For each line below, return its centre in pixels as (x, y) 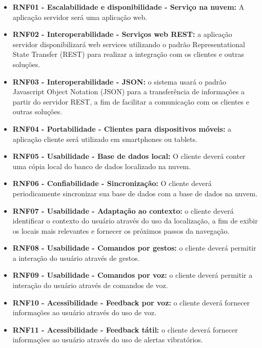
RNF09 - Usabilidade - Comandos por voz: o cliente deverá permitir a (133, 275)
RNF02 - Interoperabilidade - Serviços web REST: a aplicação (122, 34)
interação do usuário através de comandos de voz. (90, 285)
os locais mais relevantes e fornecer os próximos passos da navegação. (121, 230)
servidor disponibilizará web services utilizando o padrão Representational (129, 44)
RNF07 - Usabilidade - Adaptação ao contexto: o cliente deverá (123, 210)
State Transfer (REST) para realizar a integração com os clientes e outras (128, 54)
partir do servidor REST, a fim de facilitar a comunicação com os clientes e (131, 101)
